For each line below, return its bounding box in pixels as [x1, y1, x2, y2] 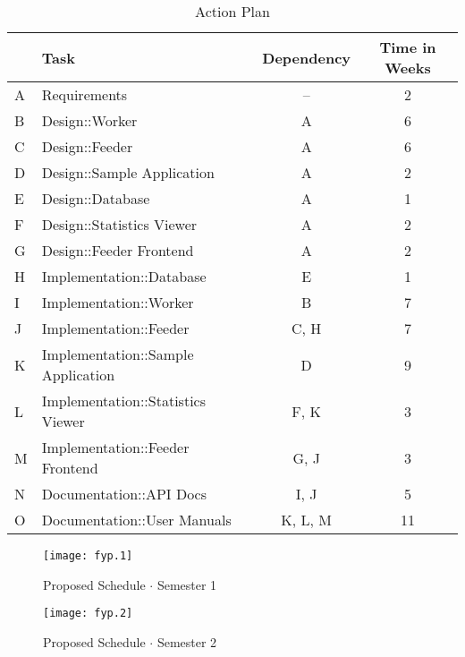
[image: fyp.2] [43, 607, 133, 620]
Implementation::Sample [41, 344, 194, 364]
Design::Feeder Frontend [41, 240, 194, 260]
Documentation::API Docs [41, 483, 207, 504]
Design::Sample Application [41, 162, 215, 183]
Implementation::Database [41, 266, 207, 286]
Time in [379, 37, 436, 57]
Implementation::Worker [41, 292, 194, 312]
